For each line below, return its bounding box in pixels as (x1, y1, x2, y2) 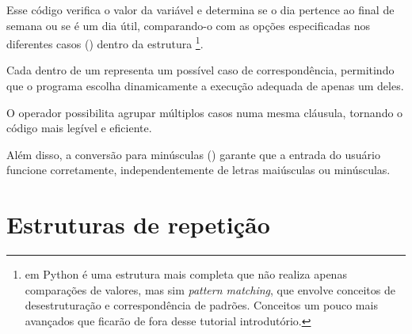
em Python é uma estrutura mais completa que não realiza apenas (25, 266, 347, 283)
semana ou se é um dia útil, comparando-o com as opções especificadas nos (6, 17, 371, 33)
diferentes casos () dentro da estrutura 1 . (6, 33, 204, 51)
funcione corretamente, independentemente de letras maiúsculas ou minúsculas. (6, 161, 391, 178)
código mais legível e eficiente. (6, 120, 152, 136)
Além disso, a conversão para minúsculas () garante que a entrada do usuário (6, 146, 380, 162)
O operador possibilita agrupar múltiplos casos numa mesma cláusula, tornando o (6, 104, 403, 120)
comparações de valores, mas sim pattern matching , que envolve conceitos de (25, 281, 395, 298)
